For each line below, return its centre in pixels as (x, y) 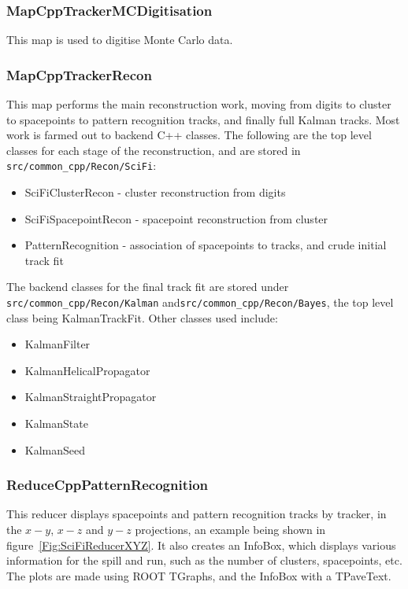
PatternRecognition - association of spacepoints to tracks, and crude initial (206, 245)
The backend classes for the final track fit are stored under (148, 287)
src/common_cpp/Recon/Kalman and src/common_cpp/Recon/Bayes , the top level (200, 302)
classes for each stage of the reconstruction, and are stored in (154, 150)
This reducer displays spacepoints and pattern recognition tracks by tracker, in (197, 514)
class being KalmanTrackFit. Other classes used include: (142, 317)
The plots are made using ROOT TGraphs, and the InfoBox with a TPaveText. (199, 575)
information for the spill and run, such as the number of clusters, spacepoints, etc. (204, 560)
